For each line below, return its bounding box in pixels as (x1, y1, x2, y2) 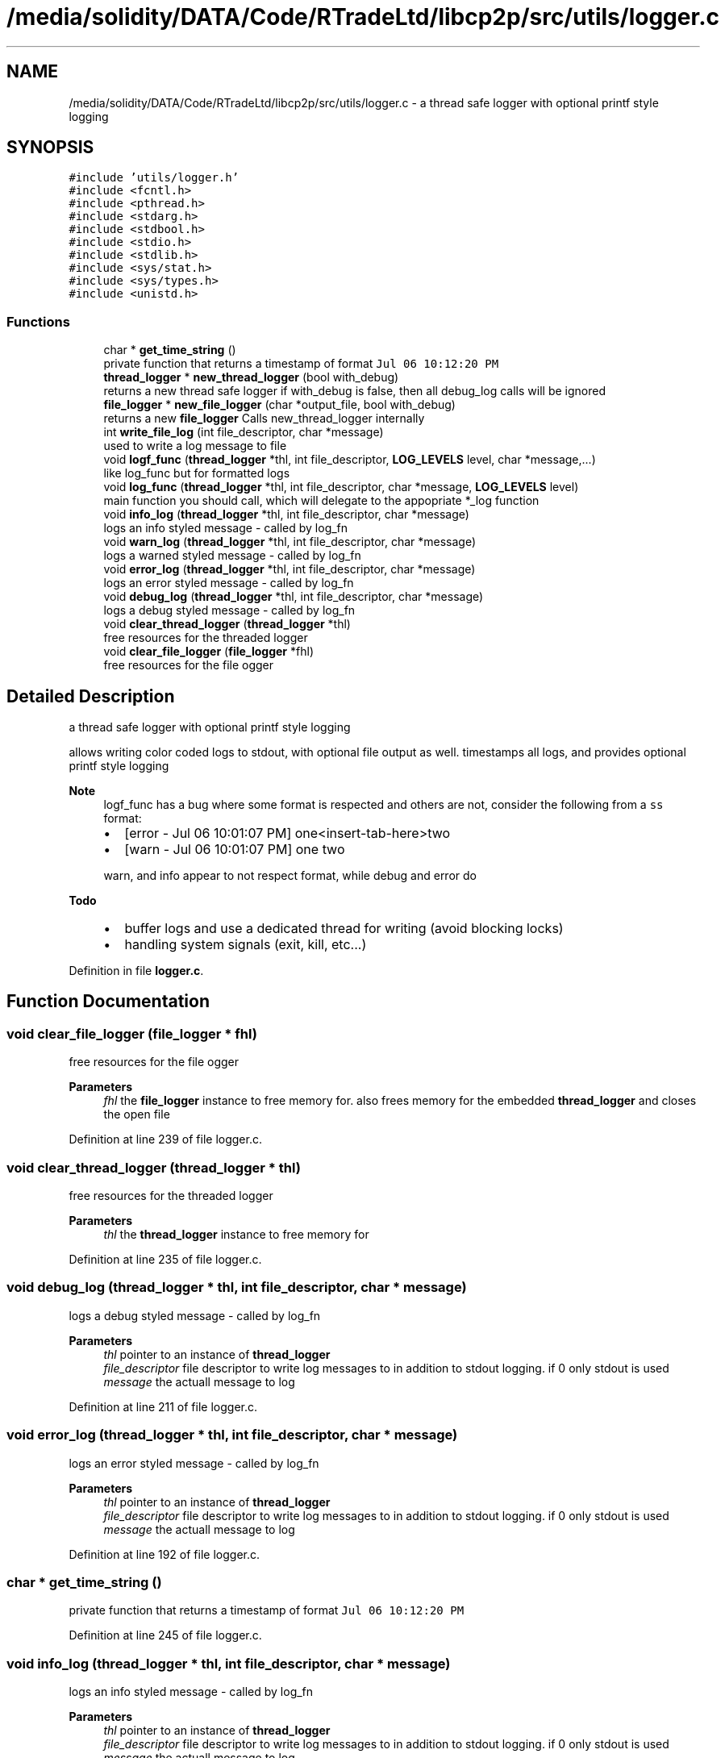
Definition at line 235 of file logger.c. (69, 1252, 262, 1266)
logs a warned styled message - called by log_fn (103, 548, 361, 563)
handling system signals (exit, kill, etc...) (124, 936, 367, 953)
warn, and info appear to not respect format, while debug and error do (103, 869, 477, 883)
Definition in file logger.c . (69, 964, 204, 978)
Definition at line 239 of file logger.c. (69, 1132, 262, 1147)
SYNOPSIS (6, 137, 94, 158)
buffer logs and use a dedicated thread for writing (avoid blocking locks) (124, 920, 564, 937)
